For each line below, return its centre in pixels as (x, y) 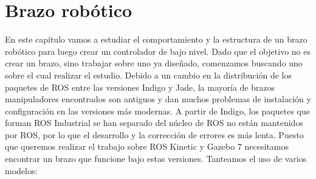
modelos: (21, 170)
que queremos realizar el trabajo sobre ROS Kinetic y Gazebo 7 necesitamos (147, 146)
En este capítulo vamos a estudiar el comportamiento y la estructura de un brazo (156, 39)
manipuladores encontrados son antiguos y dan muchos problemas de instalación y (158, 99)
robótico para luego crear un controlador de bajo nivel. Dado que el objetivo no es (158, 51)
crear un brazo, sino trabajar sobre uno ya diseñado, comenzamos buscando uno (154, 63)
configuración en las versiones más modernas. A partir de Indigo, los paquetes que (157, 111)
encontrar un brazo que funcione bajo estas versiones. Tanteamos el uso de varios (156, 159)
